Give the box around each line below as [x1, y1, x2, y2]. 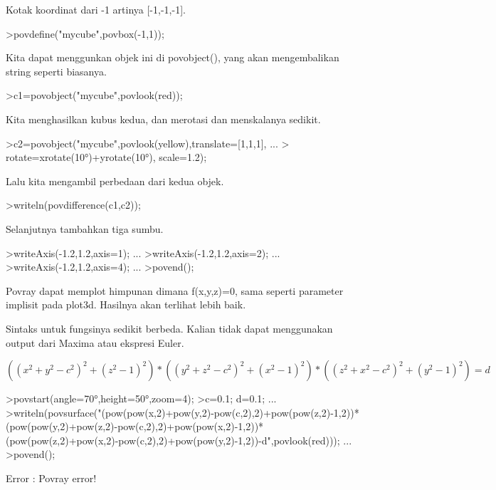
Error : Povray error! [6, 471, 97, 486]
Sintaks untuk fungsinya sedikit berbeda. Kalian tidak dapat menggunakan [6, 320, 333, 335]
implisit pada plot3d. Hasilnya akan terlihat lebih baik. [6, 297, 246, 312]
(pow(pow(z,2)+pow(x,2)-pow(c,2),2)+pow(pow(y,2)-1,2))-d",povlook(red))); [6, 432, 340, 447]
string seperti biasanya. [6, 63, 107, 78]
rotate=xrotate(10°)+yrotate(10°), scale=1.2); [6, 150, 207, 165]
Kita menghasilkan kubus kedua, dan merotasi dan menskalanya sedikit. [6, 111, 321, 126]
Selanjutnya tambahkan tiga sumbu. [6, 221, 164, 236]
